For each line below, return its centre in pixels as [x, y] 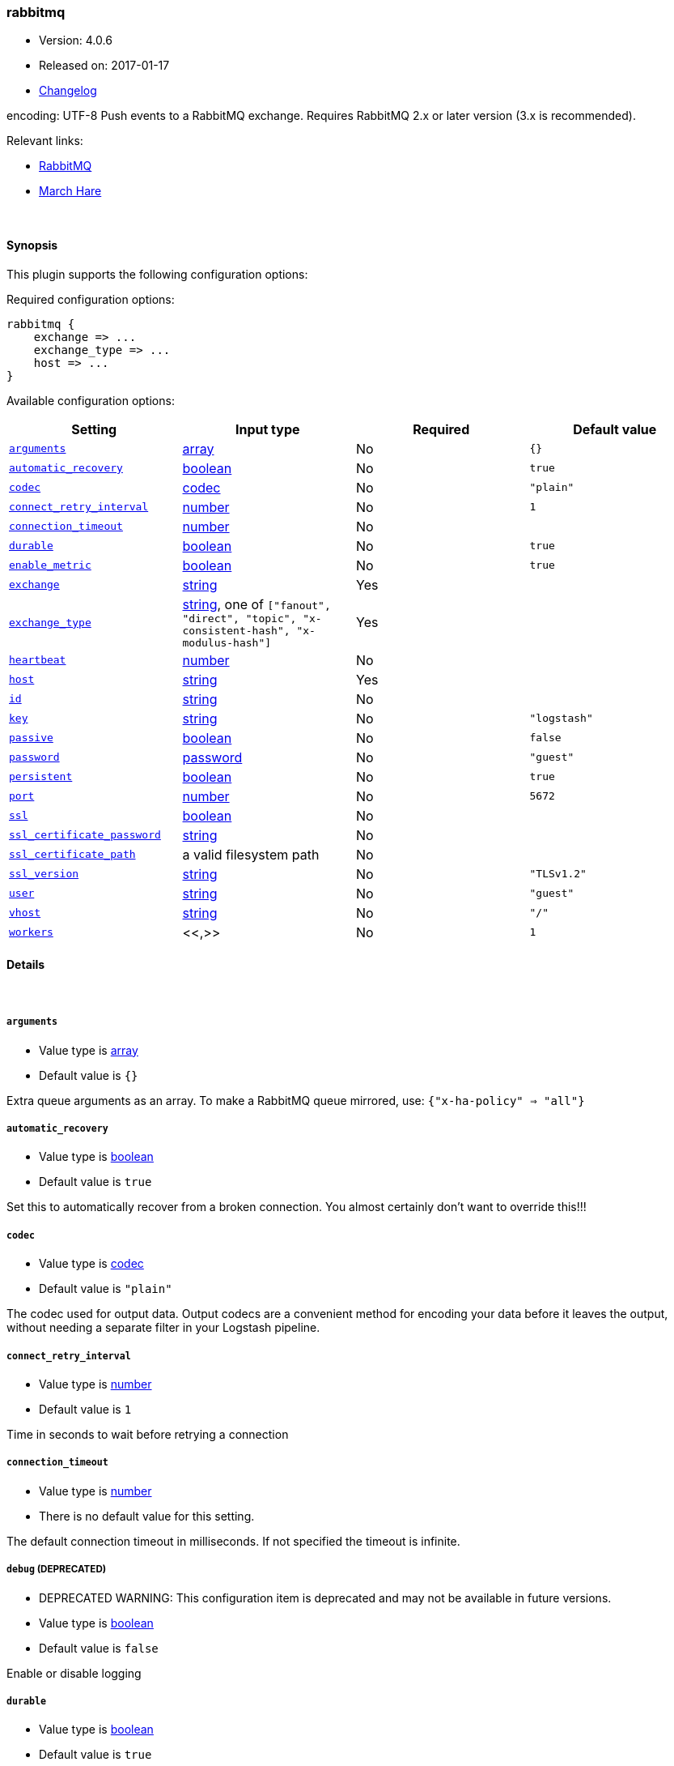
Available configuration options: [91, 400]
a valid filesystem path [251, 854]
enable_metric [50, 565]
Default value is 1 [85, 1409]
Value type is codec [91, 1264]
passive [31, 738]
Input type [267, 429]
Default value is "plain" [106, 1289]
